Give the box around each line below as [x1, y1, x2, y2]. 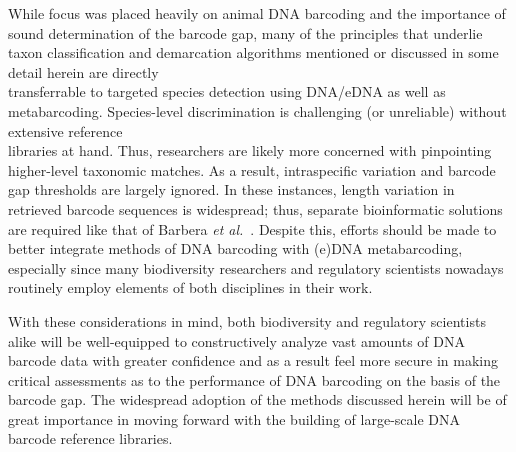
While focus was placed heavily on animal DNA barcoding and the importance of [8, 3, 506, 23]
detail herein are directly [8, 61, 159, 82]
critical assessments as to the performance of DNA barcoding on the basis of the [8, 369, 501, 390]
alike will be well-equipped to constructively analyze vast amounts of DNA [8, 330, 466, 351]
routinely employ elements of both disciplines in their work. [8, 277, 373, 298]
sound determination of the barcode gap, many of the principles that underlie [8, 22, 483, 43]
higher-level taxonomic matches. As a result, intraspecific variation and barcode [8, 159, 496, 180]
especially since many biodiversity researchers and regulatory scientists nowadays [8, 257, 504, 278]
